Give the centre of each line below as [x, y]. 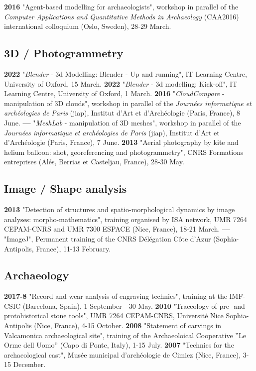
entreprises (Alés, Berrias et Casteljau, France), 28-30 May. [94, 162]
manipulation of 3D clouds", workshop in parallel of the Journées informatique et [128, 103]
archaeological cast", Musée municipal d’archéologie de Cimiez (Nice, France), [123, 354]
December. [29, 364]
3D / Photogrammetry [64, 53]
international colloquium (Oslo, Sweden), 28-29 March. [88, 26]
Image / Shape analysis [65, 188]
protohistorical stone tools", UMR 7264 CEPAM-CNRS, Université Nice [114, 315]
